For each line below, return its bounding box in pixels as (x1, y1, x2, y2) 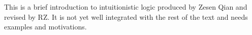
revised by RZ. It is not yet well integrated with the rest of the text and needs (4, 11, 248, 22)
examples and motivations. (4, 21, 87, 32)
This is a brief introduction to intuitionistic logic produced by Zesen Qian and (4, 2, 247, 12)
